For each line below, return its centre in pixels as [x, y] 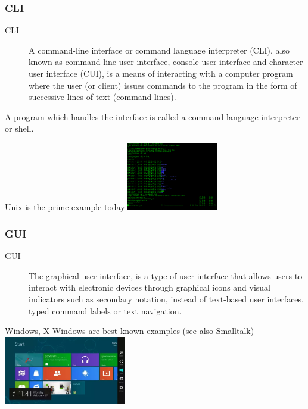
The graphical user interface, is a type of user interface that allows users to [166, 275]
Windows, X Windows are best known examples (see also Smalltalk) [130, 331]
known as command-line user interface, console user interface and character [166, 62]
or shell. [19, 128]
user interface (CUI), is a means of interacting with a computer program [161, 73]
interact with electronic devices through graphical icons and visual [150, 287]
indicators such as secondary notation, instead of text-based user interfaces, [166, 299]
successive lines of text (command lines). [102, 97]
